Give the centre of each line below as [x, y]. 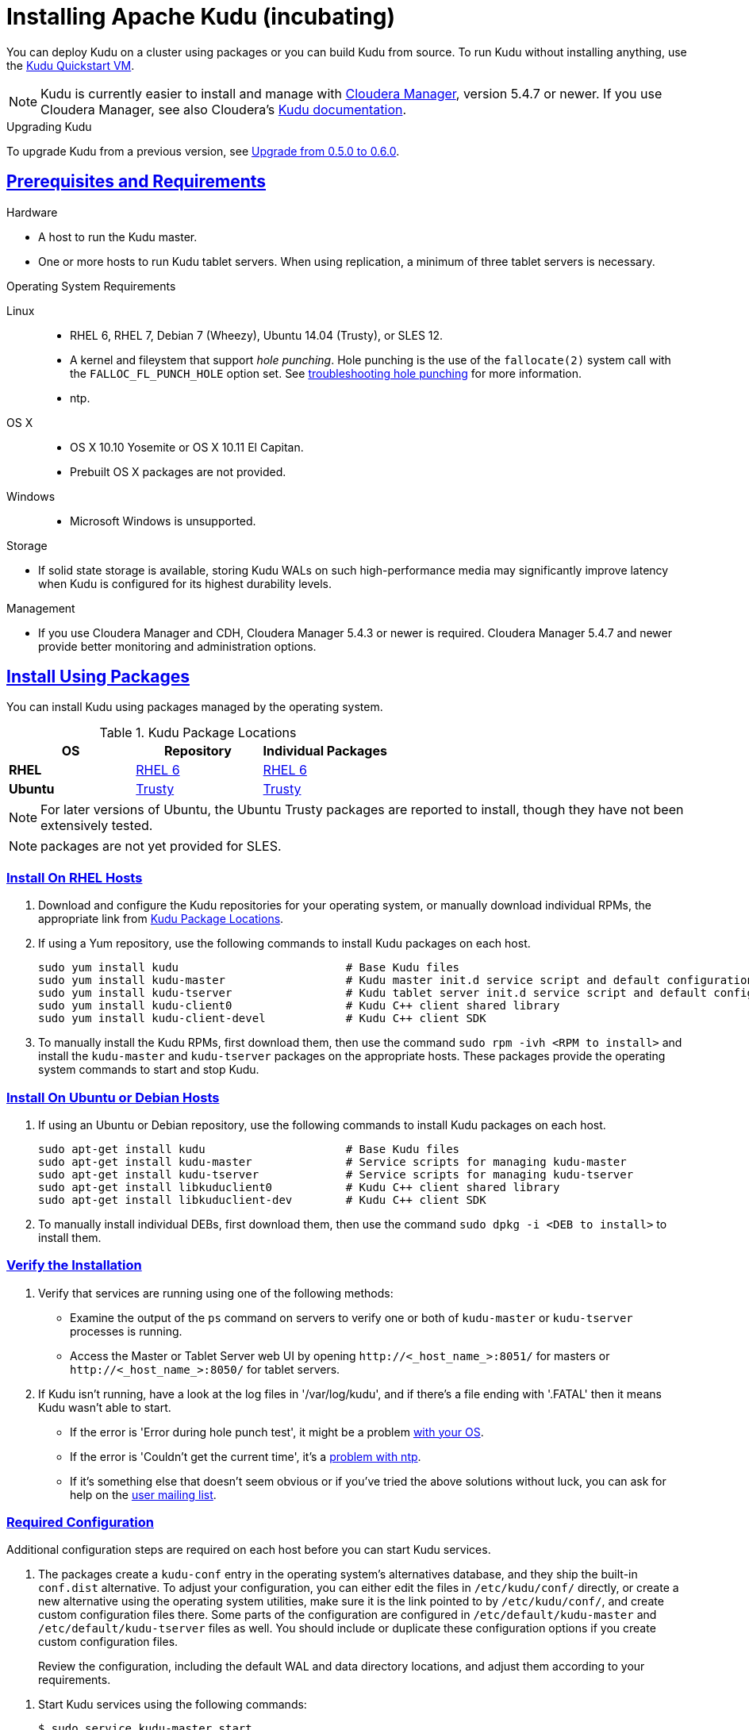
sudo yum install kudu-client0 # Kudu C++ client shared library [299, 1006]
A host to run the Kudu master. [118, 236]
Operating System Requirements [91, 286]
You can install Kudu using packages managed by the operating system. [195, 707]
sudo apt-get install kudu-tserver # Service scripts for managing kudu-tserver [336, 1174]
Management [41, 608]
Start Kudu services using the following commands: [173, 1705]
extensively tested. [97, 826]
